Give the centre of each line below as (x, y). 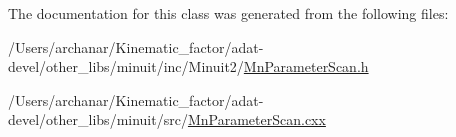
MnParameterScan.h (306, 66)
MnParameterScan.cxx (256, 119)
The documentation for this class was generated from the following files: (228, 13)
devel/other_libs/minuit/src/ (98, 119)
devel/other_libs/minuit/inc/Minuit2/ (126, 66)
